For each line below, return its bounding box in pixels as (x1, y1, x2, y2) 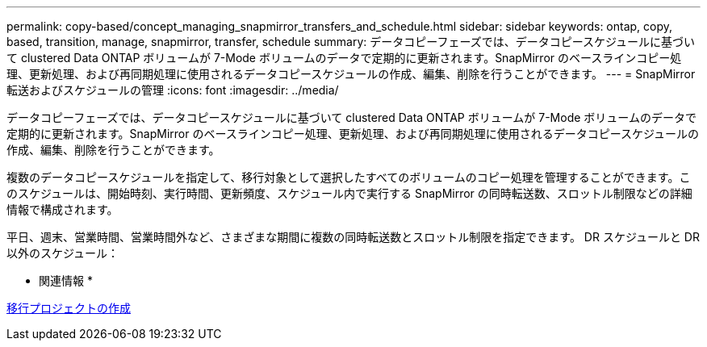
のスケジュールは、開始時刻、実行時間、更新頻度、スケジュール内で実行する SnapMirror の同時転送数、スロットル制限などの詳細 (6, 186, 692, 200)
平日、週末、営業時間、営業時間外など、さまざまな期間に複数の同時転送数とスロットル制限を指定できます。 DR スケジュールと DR (6, 230, 700, 244)
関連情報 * (39, 274, 93, 287)
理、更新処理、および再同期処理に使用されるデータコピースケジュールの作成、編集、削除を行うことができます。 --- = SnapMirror (6, 67, 696, 81)
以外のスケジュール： (6, 246, 119, 260)
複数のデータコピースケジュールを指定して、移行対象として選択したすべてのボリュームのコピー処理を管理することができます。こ (6, 170, 691, 184)
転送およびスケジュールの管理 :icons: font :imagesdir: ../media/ (6, 83, 339, 97)
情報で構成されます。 (6, 203, 119, 216)
